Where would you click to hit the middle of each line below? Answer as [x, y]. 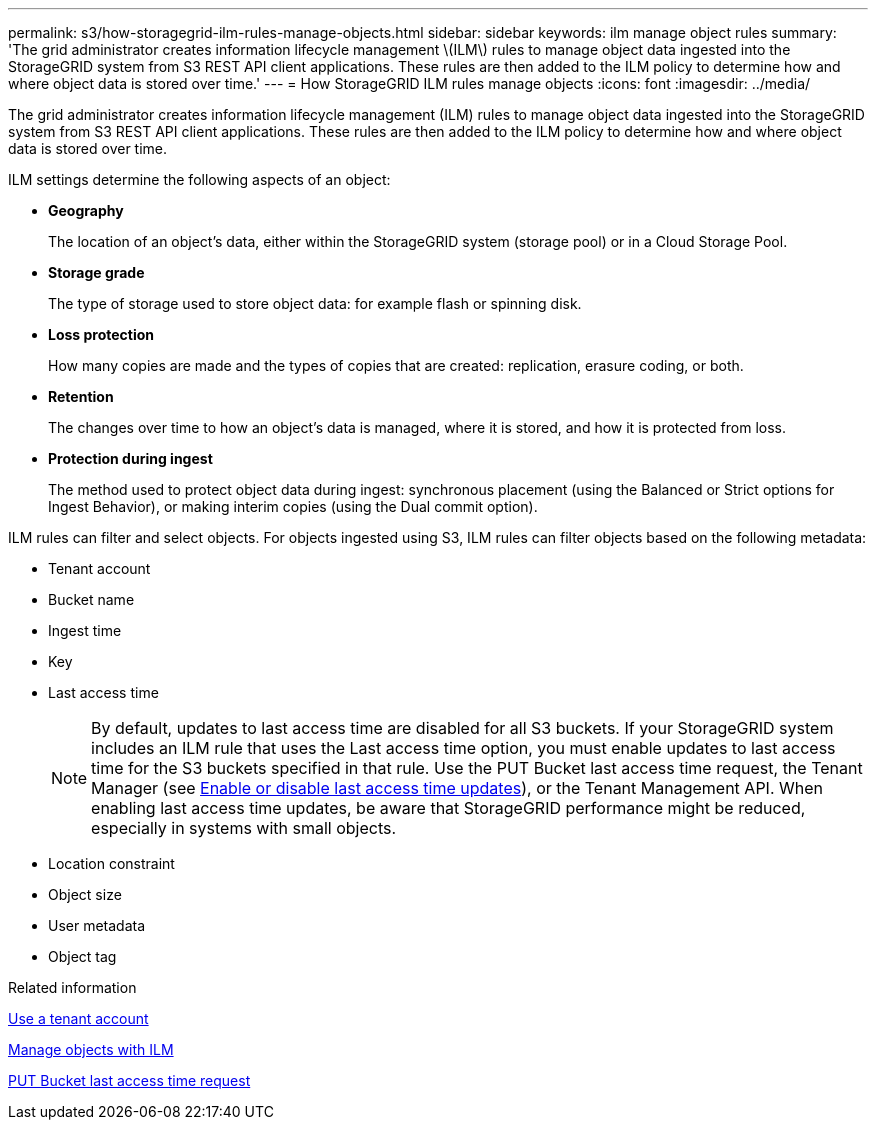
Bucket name [91, 599]
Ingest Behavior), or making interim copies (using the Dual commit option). [293, 506]
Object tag [82, 956]
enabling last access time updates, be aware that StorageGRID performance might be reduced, [448, 808]
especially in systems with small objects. [244, 828]
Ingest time [85, 630]
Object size [85, 894]
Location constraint [111, 863]
